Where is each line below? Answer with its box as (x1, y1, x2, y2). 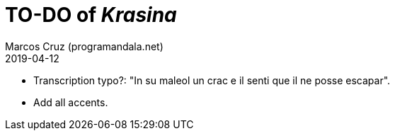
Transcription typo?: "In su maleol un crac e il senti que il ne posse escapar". (33, 74, 391, 86)
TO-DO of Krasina (5, 3, 177, 27)
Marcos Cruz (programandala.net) (5, 40, 164, 52)
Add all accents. (33, 96, 108, 108)
